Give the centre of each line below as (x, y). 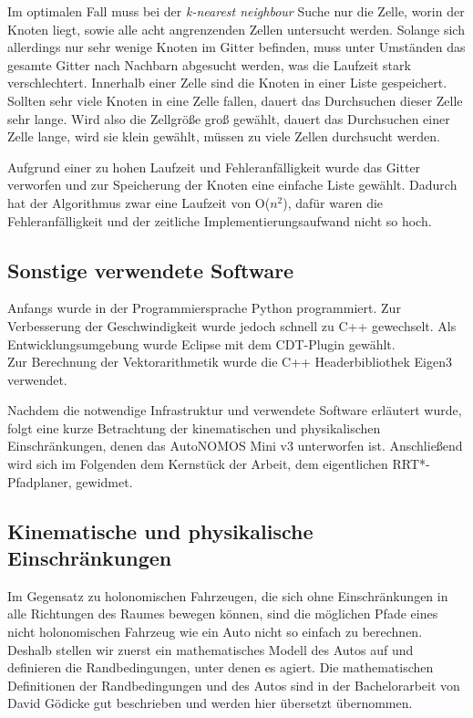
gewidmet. (104, 481)
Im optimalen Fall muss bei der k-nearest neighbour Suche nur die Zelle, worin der (236, 11)
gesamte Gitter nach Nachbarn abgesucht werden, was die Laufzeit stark (209, 64)
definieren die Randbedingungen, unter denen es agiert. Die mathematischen (221, 667)
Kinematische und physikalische (160, 531)
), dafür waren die (333, 202)
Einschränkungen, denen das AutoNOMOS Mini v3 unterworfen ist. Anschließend (235, 446)
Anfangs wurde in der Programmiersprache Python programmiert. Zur (204, 308)
